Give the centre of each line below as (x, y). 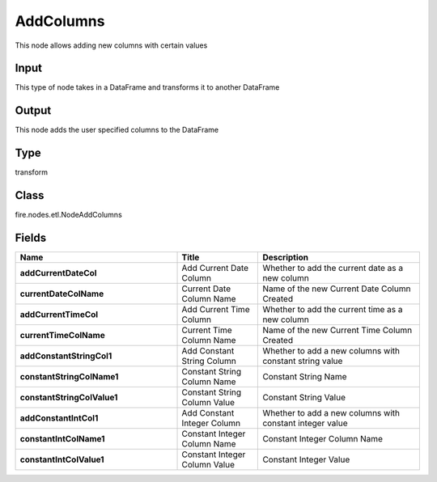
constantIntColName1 (62, 439)
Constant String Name (305, 377)
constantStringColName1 (69, 377)
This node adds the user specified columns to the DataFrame (117, 130)
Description (286, 257)
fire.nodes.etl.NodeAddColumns (69, 215)
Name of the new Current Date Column (337, 289)
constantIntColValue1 (62, 459)
